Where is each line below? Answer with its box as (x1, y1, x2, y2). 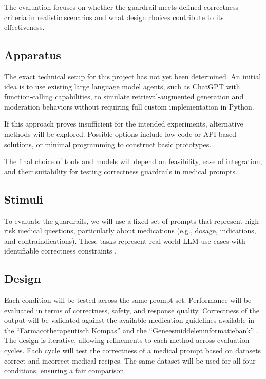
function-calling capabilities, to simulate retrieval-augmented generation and (4, 91, 244, 102)
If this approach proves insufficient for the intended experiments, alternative (4, 118, 243, 129)
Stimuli (4, 191, 43, 207)
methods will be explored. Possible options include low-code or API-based (4, 128, 236, 139)
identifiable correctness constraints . (4, 245, 117, 256)
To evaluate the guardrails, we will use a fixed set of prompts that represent (4, 215, 243, 226)
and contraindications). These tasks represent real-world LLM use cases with (4, 235, 245, 246)
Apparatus (4, 47, 61, 63)
